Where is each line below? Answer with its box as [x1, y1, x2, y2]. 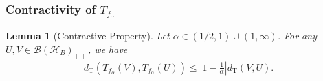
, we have [88, 42, 128, 56]
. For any [277, 29, 317, 43]
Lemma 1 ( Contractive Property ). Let [5, 29, 170, 43]
